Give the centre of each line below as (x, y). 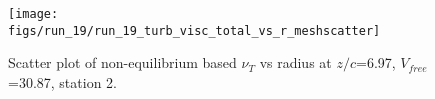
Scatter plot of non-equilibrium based (122, 62)
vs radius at (295, 62)
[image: (33, 14)
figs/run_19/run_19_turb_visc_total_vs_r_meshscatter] (194, 30)
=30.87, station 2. (62, 81)
